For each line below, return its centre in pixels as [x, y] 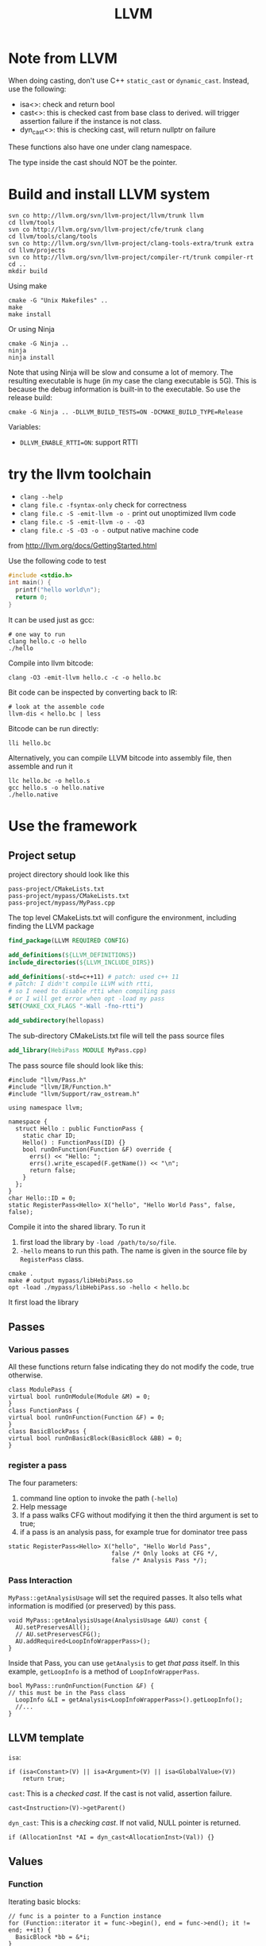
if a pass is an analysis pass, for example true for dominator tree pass [133, 1532]
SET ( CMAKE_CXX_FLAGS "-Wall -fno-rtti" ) [76, 1006]
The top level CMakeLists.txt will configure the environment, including [122, 917]
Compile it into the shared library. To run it [77, 1227]
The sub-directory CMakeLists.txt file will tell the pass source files [116, 1035]
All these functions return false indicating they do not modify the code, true [131, 1367]
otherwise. [26, 1375]
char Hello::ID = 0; [42, 1198]
